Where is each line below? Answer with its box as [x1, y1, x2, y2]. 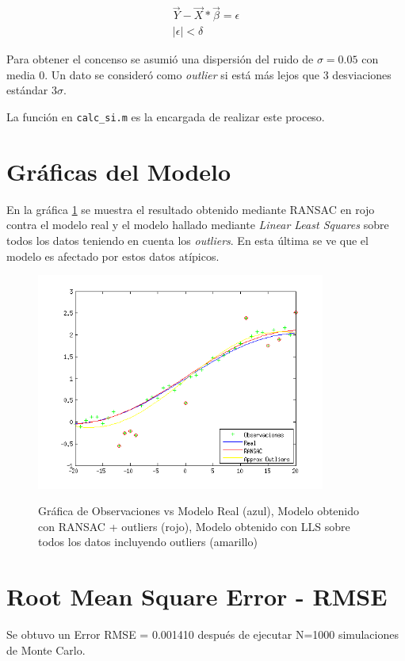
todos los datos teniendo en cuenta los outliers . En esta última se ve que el [6, 232, 369, 249]
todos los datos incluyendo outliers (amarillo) [38, 533, 258, 550]
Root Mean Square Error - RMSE [6, 580, 388, 613]
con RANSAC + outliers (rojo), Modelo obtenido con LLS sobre [38, 518, 350, 534]
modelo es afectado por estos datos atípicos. [6, 247, 220, 264]
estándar [6, 82, 48, 98]
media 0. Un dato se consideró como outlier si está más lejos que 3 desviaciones [6, 66, 392, 82]
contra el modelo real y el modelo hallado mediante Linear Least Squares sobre [6, 216, 389, 233]
